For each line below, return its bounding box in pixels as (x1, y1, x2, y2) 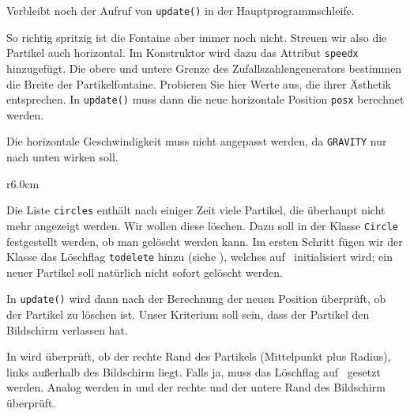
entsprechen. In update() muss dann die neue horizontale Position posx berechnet (6, 91, 404, 108)
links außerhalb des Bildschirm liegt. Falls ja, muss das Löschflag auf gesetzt (6, 363, 381, 380)
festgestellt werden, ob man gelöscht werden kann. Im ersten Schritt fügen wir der (6, 233, 403, 249)
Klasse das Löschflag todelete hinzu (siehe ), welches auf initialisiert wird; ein (6, 248, 393, 265)
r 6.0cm (6, 175, 39, 191)
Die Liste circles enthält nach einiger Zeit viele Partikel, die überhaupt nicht (6, 202, 386, 218)
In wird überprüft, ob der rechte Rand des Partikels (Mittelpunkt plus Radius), (6, 348, 391, 365)
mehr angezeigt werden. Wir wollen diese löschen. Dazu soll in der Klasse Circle (6, 217, 398, 233)
